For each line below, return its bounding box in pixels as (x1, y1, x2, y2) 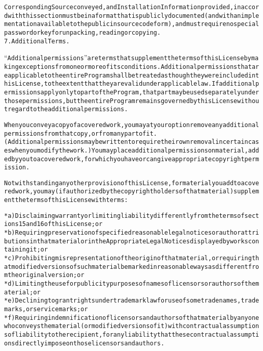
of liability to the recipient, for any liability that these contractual (8, 331, 230, 338)
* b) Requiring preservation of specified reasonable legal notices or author (4, 229, 241, 237)
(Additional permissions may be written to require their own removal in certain (4, 138, 248, 146)
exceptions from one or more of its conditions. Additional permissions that (18, 63, 252, 70)
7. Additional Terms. (4, 37, 70, 45)
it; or (30, 246, 48, 254)
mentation (4, 20, 37, 28)
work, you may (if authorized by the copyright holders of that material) (15, 188, 234, 195)
